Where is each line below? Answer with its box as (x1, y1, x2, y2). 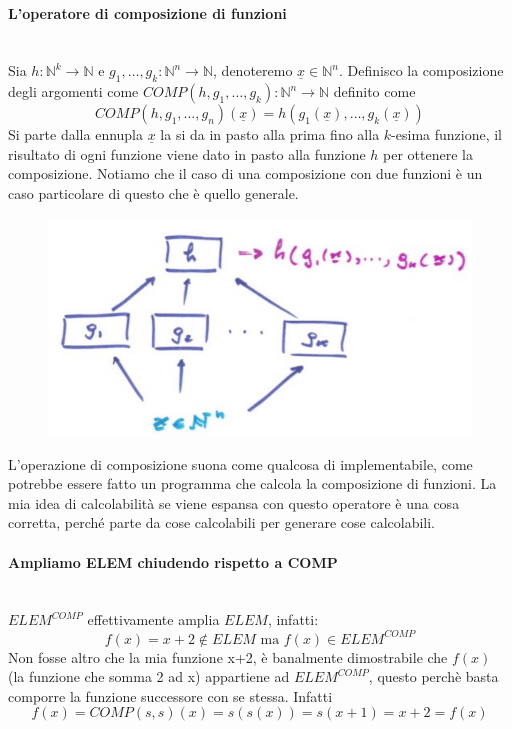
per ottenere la (383, 143, 473, 164)
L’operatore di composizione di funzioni (8, 2, 287, 23)
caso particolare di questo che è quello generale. (8, 182, 299, 203)
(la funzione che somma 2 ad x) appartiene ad (8, 666, 290, 687)
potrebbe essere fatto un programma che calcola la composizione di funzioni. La (8, 473, 497, 494)
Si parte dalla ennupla (8, 124, 144, 145)
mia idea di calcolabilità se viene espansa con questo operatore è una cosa (8, 492, 460, 513)
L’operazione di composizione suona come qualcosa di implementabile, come (8, 453, 473, 474)
